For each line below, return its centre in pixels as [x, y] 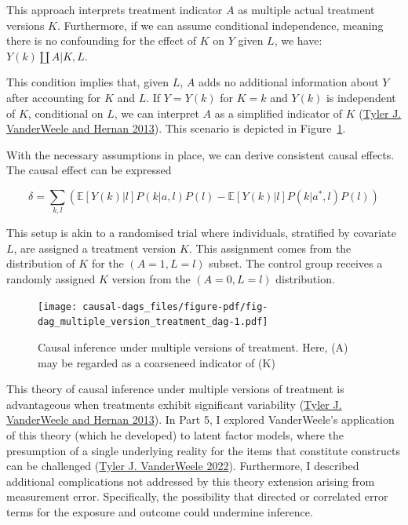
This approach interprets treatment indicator [115, 9]
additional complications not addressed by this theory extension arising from [191, 481]
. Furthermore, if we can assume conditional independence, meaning [220, 25]
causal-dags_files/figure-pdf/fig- [175, 306]
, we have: [298, 40]
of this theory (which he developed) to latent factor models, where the [175, 434]
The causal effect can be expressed [89, 170]
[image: [58, 306]
